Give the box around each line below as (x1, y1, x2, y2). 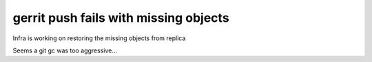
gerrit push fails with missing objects (12, 10, 230, 25)
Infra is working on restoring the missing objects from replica (12, 34, 186, 42)
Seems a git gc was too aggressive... (12, 46, 117, 55)
